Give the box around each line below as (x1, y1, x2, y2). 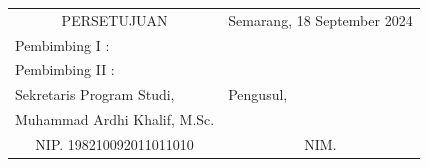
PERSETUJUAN (61, 9, 168, 30)
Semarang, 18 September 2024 (228, 9, 413, 30)
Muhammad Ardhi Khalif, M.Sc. (15, 109, 215, 130)
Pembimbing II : (15, 59, 115, 80)
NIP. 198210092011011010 (35, 133, 194, 154)
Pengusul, (228, 84, 288, 105)
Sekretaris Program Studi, (15, 84, 175, 105)
